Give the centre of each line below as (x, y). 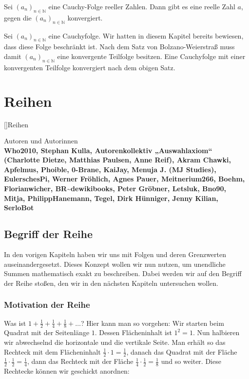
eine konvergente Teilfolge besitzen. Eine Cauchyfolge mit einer (151, 56)
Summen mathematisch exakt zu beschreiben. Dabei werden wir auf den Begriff (123, 273)
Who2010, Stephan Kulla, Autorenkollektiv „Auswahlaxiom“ (108, 150)
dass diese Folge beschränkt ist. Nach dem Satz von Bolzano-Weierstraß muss (119, 47)
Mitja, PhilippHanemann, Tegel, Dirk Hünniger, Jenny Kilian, (111, 198)
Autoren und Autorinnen (41, 141)
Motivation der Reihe (47, 305)
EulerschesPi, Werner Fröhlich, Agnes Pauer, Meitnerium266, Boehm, (124, 179)
